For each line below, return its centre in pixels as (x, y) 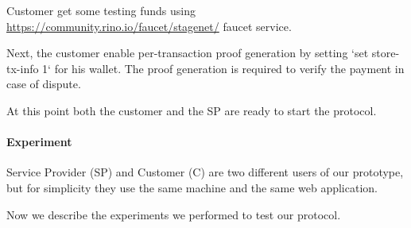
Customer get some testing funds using (101, 10)
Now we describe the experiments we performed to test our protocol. (174, 214)
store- (386, 53)
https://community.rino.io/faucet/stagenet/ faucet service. (149, 26)
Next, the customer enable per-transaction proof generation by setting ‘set (188, 53)
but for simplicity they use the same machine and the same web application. (192, 187)
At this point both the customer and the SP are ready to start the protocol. (192, 110)
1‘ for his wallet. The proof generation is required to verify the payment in (223, 68)
